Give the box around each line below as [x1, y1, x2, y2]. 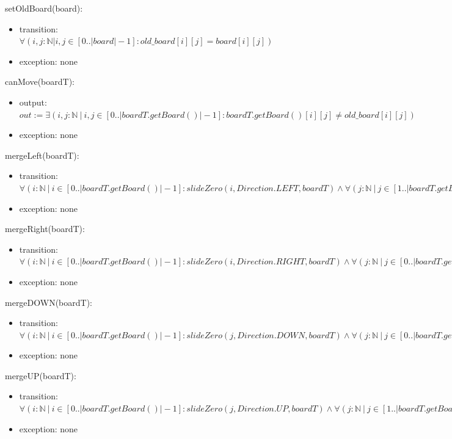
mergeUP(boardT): [5, 369, 76, 382]
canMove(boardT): [5, 75, 75, 88]
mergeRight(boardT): [5, 222, 85, 235]
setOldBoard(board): [5, 2, 83, 14]
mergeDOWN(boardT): [5, 296, 93, 308]
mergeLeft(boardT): [5, 148, 79, 161]
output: [19, 95, 47, 108]
